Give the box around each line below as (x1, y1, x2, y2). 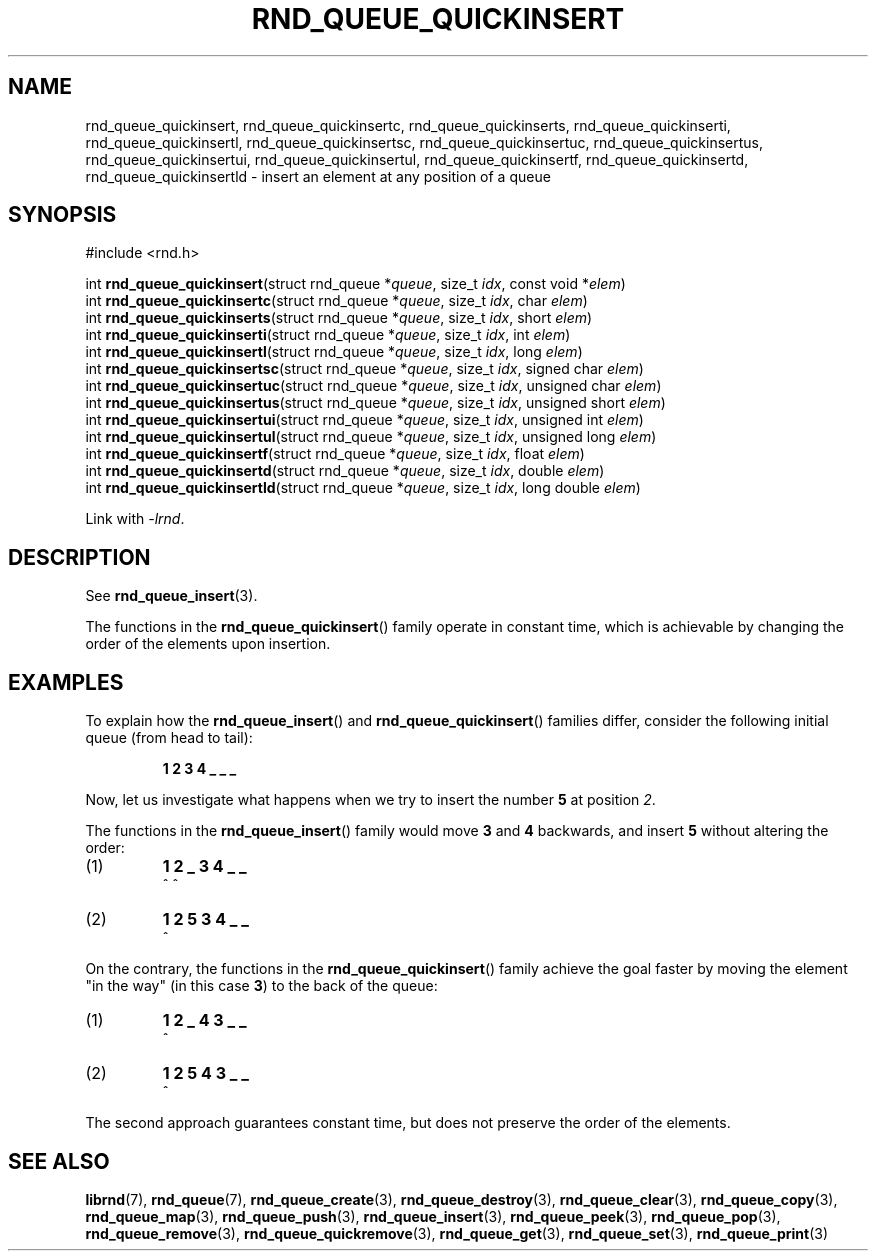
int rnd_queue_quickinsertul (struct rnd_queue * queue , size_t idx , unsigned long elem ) (85, 428, 657, 446)
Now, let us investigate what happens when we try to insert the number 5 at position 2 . (85, 791, 656, 809)
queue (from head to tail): (85, 729, 253, 747)
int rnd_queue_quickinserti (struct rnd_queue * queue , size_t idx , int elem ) (85, 326, 571, 344)
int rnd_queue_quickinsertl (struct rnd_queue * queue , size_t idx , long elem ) (85, 343, 583, 361)
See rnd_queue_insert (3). (85, 587, 258, 605)
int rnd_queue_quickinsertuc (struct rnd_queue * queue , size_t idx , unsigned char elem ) (85, 377, 662, 395)
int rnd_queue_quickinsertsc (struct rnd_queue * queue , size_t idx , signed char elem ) (85, 360, 644, 378)
